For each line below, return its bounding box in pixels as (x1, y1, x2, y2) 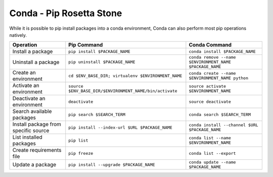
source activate (189, 84, 226, 89)
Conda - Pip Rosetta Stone (9, 8, 122, 19)
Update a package (12, 161, 57, 168)
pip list (68, 138, 88, 143)
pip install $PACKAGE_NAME (68, 48, 131, 54)
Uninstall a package (12, 58, 60, 66)
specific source (12, 127, 50, 134)
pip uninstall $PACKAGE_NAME (68, 60, 135, 65)
